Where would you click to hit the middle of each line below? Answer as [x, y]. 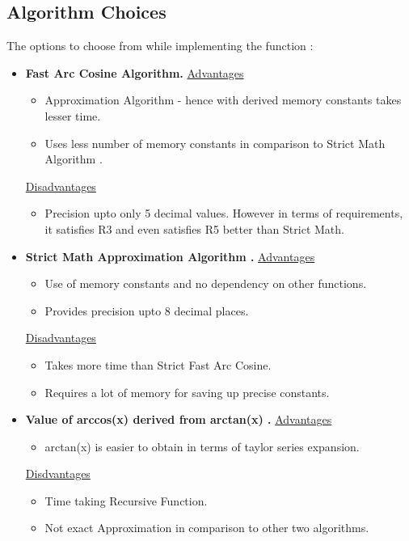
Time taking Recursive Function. [126, 500]
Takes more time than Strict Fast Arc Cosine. [158, 364]
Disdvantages [58, 473]
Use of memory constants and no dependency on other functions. [206, 283]
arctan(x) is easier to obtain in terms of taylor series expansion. [202, 446]
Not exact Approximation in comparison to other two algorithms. [207, 528]
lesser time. [73, 115]
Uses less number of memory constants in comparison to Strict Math [215, 143]
